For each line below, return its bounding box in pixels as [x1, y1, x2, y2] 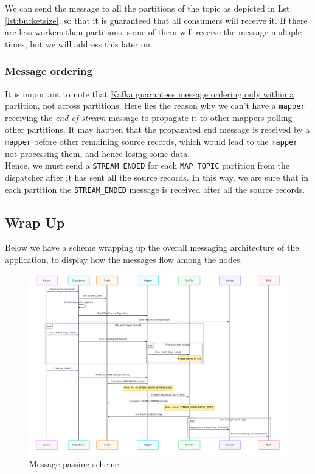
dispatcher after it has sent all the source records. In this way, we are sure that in [5, 170, 308, 183]
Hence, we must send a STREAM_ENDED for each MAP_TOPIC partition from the [5, 159, 289, 172]
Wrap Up [5, 212, 65, 231]
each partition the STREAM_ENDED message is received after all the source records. [5, 183, 305, 195]
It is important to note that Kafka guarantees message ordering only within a [5, 87, 294, 100]
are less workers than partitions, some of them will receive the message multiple [5, 26, 302, 38]
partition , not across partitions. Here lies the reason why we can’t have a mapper [5, 99, 305, 112]
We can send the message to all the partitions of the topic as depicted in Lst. [5, 2, 292, 14]
